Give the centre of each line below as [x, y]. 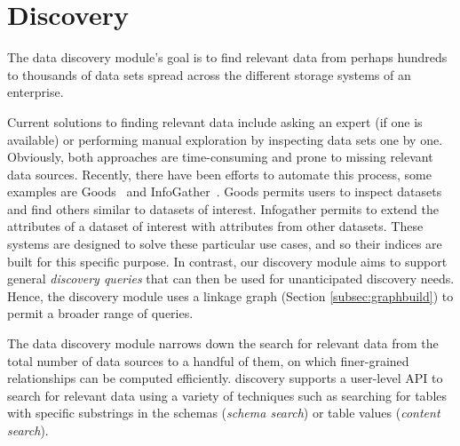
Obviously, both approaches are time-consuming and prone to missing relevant [220, 157]
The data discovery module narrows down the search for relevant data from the [223, 343]
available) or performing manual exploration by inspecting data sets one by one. [225, 139]
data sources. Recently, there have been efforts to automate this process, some [219, 174]
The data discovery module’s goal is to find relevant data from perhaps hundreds [227, 57]
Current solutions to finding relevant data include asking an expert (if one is [215, 121]
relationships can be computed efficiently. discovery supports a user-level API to [225, 378]
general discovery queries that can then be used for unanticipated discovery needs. [231, 279]
